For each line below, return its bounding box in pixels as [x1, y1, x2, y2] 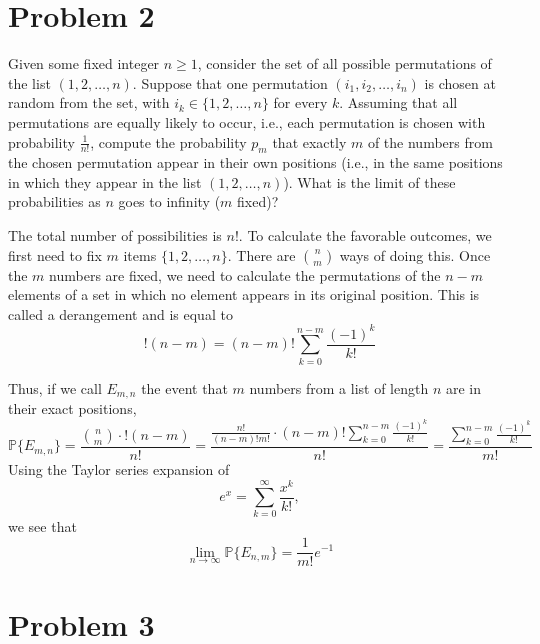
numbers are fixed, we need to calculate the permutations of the [49, 264, 441, 285]
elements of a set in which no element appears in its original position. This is [8, 284, 480, 305]
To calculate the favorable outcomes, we [247, 225, 492, 246]
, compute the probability [90, 131, 247, 152]
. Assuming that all [339, 92, 458, 113]
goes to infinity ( [118, 191, 221, 212]
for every [273, 92, 328, 113]
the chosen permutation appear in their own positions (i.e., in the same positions [8, 152, 503, 173]
